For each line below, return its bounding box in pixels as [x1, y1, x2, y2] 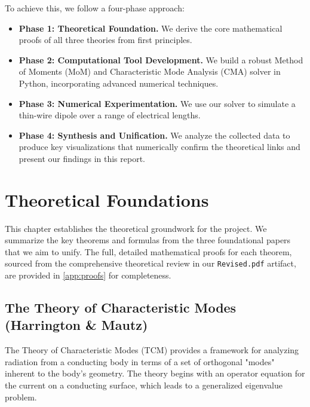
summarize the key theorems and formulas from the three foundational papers [5, 234, 291, 246]
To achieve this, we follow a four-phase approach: [5, 2, 185, 14]
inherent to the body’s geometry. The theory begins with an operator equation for [5, 367, 305, 380]
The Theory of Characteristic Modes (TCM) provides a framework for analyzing [5, 344, 299, 356]
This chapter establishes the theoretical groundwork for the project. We [5, 222, 267, 234]
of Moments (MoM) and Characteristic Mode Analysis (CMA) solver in [19, 65, 281, 78]
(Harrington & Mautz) [5, 316, 148, 334]
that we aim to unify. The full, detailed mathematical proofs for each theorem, [5, 245, 292, 258]
